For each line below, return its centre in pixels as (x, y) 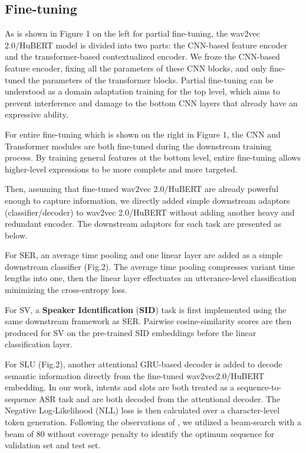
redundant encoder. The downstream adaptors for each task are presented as (143, 224)
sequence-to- (259, 387)
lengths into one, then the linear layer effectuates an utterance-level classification (151, 278)
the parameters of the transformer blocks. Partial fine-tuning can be (151, 79)
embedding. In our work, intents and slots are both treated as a (120, 387)
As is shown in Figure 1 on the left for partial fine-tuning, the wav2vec (132, 33)
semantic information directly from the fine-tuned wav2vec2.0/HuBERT (135, 375)
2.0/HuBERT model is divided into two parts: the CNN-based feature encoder (146, 45)
